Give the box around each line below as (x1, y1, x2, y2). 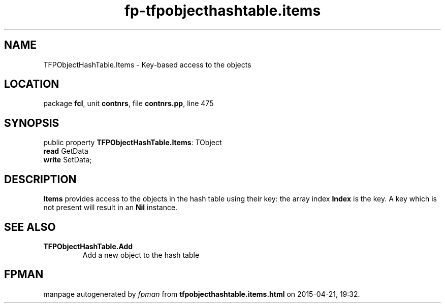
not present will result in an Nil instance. (43, 203, 178, 212)
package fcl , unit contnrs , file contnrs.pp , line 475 (43, 99, 214, 108)
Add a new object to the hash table (82, 250, 200, 259)
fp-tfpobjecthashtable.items (124, 2, 321, 19)
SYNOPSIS (4, 116, 59, 129)
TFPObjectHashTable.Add (43, 242, 133, 251)
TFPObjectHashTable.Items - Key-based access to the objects (43, 60, 251, 69)
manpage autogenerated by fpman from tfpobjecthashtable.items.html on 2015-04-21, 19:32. (43, 289, 360, 298)
